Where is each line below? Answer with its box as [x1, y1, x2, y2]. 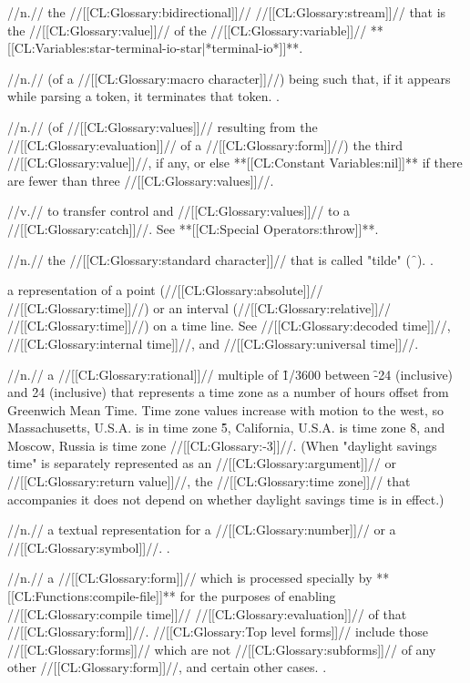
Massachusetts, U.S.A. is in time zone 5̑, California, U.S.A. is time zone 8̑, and [7, 418, 445, 437]
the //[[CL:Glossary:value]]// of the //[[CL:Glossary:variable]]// [7, 20, 367, 39]
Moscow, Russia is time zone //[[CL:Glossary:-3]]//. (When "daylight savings [7, 435, 437, 454]
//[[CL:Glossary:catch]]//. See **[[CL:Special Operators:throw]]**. [7, 219, 379, 238]
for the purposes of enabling [179, 586, 336, 606]
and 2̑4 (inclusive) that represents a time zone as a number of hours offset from [7, 382, 449, 402]
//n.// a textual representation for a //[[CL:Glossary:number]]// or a [7, 520, 396, 539]
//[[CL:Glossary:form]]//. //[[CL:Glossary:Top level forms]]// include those [7, 622, 429, 641]
